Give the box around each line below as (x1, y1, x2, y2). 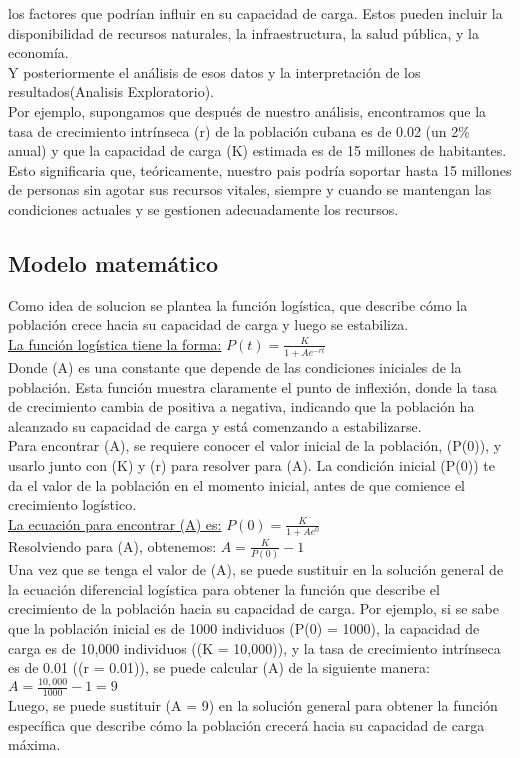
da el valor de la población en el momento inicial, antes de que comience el (8, 474, 466, 495)
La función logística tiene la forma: (8, 333, 222, 354)
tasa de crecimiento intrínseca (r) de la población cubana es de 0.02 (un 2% (8, 120, 470, 141)
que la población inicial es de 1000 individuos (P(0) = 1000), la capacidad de (8, 618, 480, 639)
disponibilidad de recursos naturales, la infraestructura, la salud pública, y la (8, 22, 479, 43)
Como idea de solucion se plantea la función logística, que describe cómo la (8, 294, 468, 315)
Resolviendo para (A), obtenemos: (8, 535, 217, 556)
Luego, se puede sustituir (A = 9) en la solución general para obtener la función (8, 694, 498, 715)
